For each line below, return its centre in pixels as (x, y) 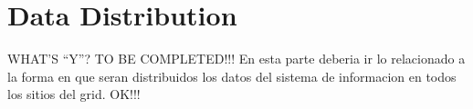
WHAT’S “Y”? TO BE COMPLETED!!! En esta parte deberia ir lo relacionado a (236, 59)
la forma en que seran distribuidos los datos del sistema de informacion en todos (232, 76)
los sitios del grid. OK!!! (74, 94)
